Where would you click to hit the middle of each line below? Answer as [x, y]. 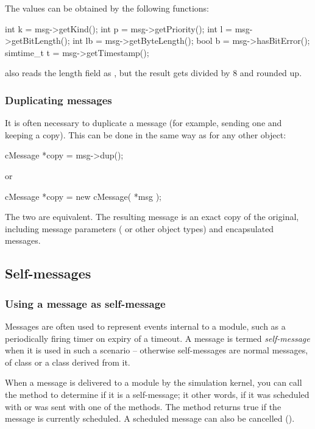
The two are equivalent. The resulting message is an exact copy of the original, [152, 217]
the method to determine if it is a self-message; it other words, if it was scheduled [157, 394]
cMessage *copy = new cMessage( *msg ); [83, 196]
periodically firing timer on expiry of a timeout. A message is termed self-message [157, 338]
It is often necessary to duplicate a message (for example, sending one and [143, 123]
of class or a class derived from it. [68, 362]
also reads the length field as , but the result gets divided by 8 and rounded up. [154, 73]
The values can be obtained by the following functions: [107, 8]
